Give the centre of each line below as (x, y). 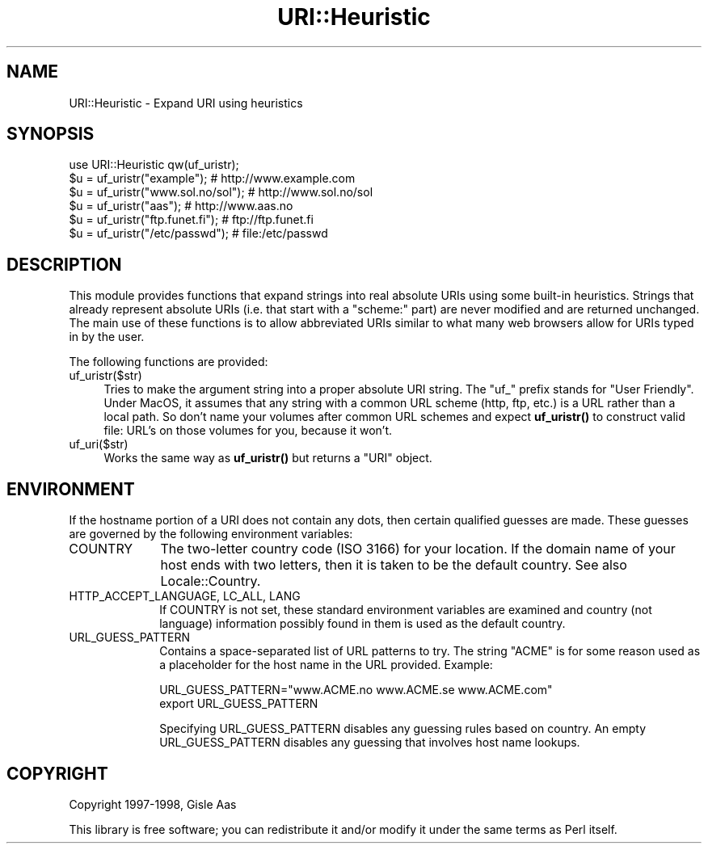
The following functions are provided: (169, 362)
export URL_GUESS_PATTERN (239, 704)
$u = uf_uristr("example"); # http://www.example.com (212, 179)
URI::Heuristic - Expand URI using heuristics (186, 103)
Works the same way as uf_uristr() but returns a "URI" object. (268, 458)
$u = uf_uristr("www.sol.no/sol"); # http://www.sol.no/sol (221, 192)
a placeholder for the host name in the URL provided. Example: (326, 665)
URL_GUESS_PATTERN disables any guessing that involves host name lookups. (370, 743)
